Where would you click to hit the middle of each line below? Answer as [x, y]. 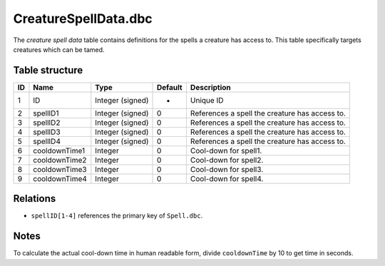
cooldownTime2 [60, 160]
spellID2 [47, 123]
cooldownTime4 [60, 178]
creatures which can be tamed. [59, 49]
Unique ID [207, 100]
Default [170, 87]
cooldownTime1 [59, 150]
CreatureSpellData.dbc [83, 19]
